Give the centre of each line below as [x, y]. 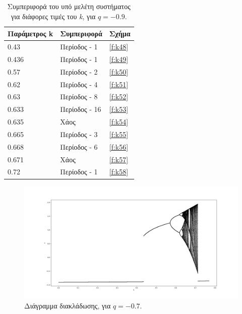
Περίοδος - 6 [79, 146]
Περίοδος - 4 [79, 84]
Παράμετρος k [31, 34]
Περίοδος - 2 [79, 71]
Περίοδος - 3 [79, 134]
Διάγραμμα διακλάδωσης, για [68, 305]
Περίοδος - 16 [81, 109]
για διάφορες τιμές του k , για [53, 16]
